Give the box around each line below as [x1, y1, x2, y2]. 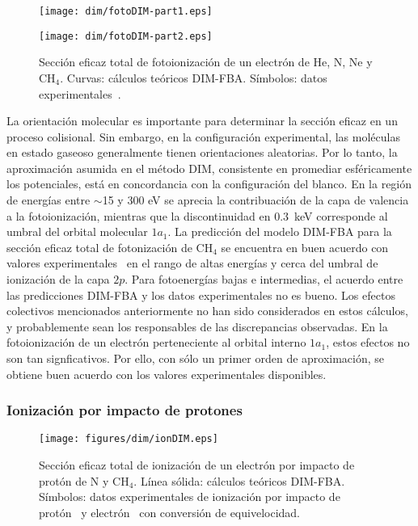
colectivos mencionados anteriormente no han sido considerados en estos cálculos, [6, 302, 408, 319]
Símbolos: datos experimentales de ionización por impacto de [39, 488, 340, 505]
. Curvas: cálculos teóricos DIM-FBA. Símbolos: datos [60, 69, 327, 86]
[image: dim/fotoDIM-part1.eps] [39, 6, 213, 17]
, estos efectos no [326, 334, 410, 351]
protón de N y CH [39, 472, 129, 489]
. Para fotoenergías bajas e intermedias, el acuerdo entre [125, 271, 403, 288]
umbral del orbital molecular [6, 223, 148, 240]
